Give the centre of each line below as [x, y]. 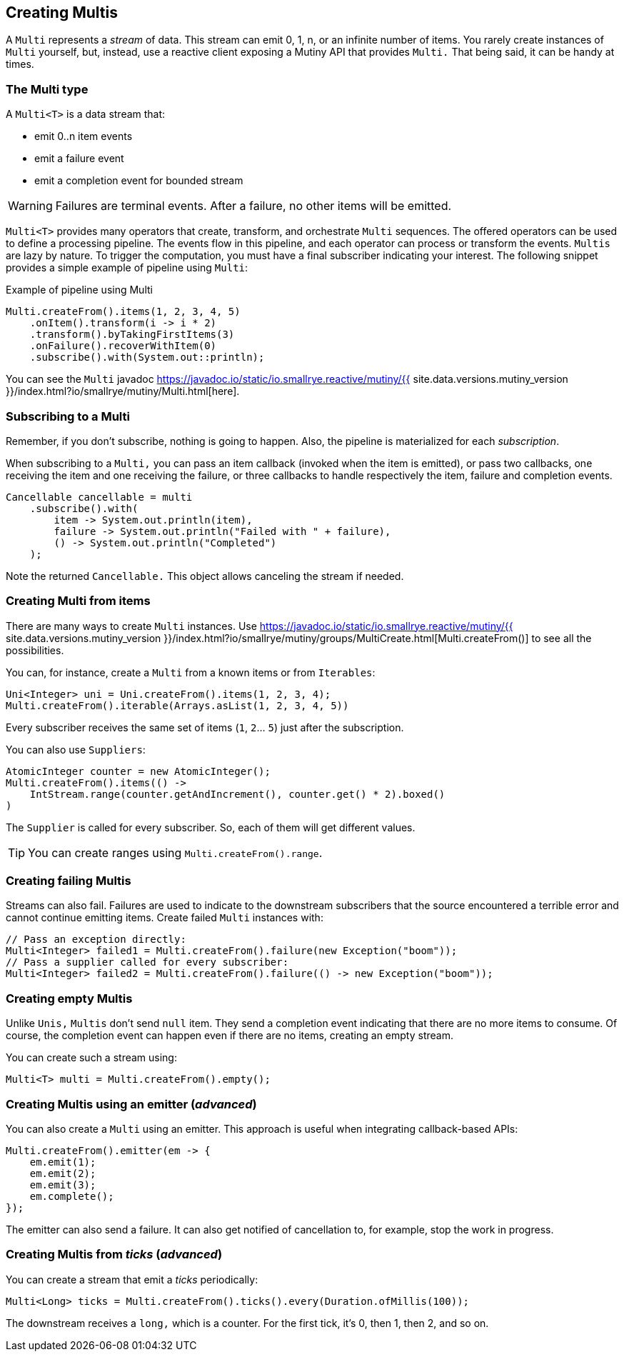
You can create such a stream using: [91, 1058]
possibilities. [35, 650]
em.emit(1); [63, 1162]
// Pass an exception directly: [96, 940]
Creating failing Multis [69, 881]
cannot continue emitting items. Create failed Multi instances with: [165, 918]
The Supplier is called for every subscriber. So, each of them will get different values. [211, 827]
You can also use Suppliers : [76, 749]
